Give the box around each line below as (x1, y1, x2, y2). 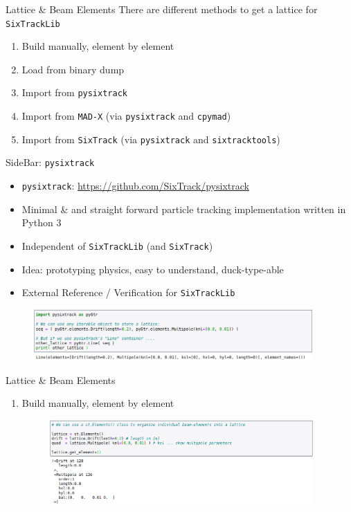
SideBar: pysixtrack (6, 155, 95, 170)
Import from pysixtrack (21, 85, 127, 100)
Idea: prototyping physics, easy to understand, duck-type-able (21, 262, 284, 276)
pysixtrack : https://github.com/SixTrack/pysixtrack (21, 179, 249, 193)
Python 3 (21, 215, 62, 230)
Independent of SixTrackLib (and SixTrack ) (21, 238, 213, 253)
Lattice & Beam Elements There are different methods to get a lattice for (6, 2, 318, 16)
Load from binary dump (21, 62, 125, 76)
